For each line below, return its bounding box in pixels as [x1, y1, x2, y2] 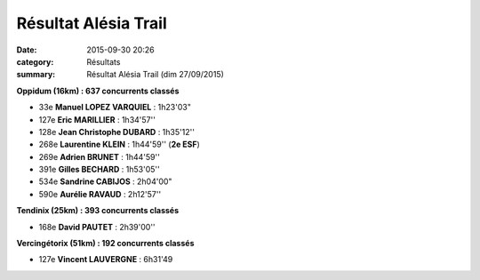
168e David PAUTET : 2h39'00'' [38, 221, 156, 232]
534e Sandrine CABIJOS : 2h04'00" [38, 176, 172, 187]
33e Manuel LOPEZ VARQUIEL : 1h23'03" [38, 102, 191, 113]
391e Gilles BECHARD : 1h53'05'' [38, 164, 160, 175]
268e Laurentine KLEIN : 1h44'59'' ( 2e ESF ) [38, 139, 200, 150]
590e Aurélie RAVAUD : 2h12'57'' [38, 188, 162, 199]
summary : [16, 69, 56, 80]
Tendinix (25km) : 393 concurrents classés [16, 205, 180, 216]
